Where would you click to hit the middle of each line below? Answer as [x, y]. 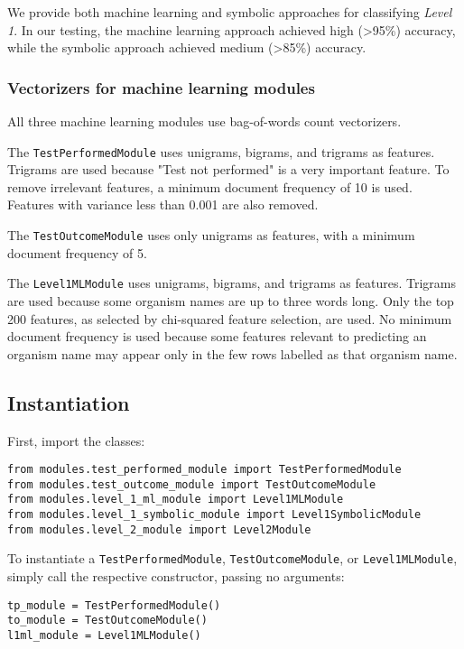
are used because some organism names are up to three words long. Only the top [231, 300]
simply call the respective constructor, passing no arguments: [176, 576]
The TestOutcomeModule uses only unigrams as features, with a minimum [211, 235]
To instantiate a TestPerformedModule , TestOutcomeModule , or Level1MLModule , [232, 558]
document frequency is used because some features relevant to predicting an [217, 336]
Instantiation [69, 402]
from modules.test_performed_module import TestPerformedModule [204, 470]
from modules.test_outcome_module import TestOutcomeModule [192, 484]
